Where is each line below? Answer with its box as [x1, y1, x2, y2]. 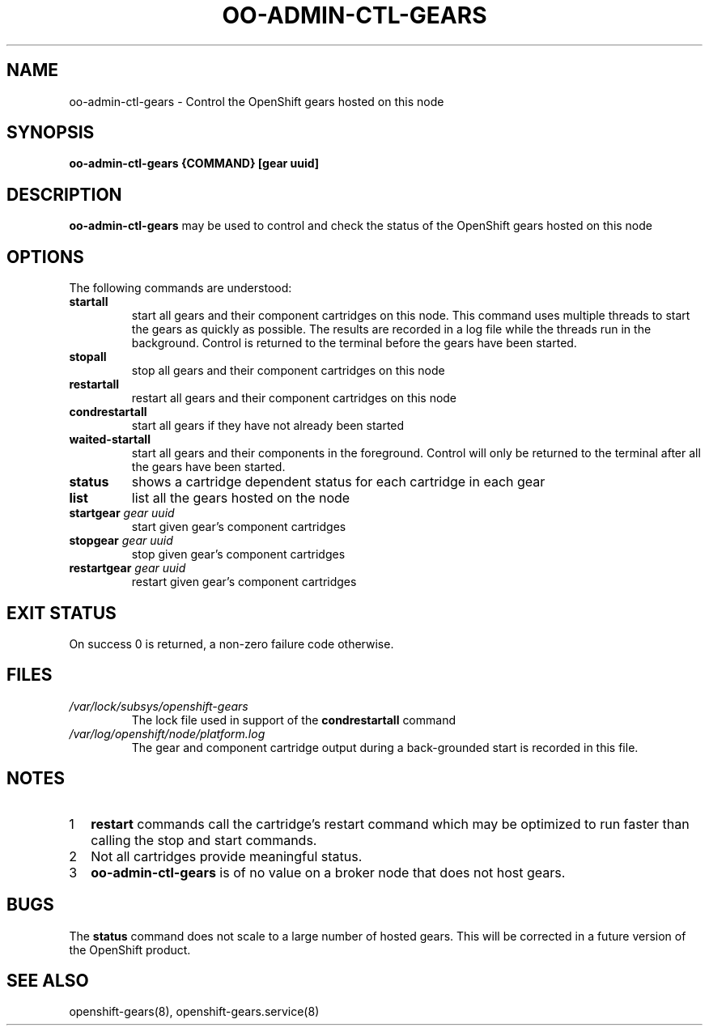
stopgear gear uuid [69, 533, 173, 548]
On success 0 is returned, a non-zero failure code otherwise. [69, 636, 394, 651]
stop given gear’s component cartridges [131, 547, 346, 562]
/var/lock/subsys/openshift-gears [69, 699, 248, 713]
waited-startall [69, 432, 151, 447]
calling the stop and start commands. [91, 831, 317, 848]
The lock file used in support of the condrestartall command [131, 712, 456, 727]
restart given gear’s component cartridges [131, 575, 357, 589]
